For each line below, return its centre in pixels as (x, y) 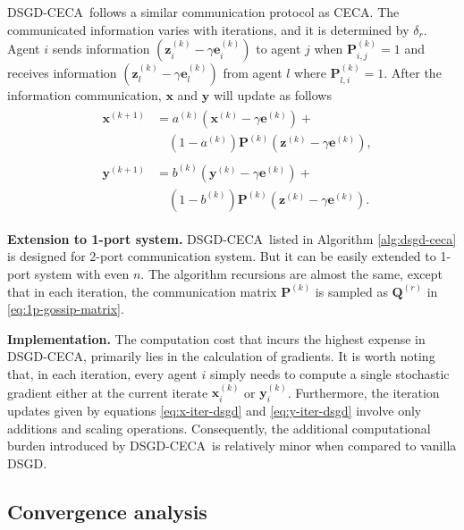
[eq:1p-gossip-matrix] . (66, 309)
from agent (253, 73)
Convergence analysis (107, 511)
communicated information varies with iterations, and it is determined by (208, 29)
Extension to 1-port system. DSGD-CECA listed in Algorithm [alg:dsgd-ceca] (232, 238)
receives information (62, 73)
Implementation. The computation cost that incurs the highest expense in (216, 338)
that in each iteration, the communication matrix (142, 291)
